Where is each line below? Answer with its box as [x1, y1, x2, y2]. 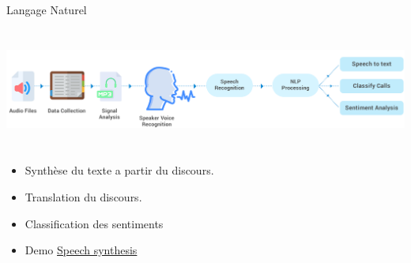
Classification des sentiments [25, 215, 164, 231]
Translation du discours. [25, 188, 142, 205]
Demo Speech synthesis [25, 242, 138, 258]
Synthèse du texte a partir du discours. [25, 162, 214, 178]
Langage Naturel [6, 2, 87, 17]
